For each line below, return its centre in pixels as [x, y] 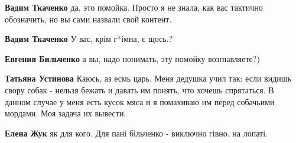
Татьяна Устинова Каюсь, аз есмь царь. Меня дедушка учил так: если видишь [148, 78]
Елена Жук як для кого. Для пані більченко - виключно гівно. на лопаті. [136, 133]
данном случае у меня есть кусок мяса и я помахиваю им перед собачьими [140, 101]
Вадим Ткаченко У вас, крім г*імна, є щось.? [89, 39]
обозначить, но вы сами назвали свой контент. [88, 19]
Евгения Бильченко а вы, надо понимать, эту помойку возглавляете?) [132, 58]
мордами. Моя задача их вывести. [66, 113]
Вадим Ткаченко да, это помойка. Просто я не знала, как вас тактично [134, 7]
